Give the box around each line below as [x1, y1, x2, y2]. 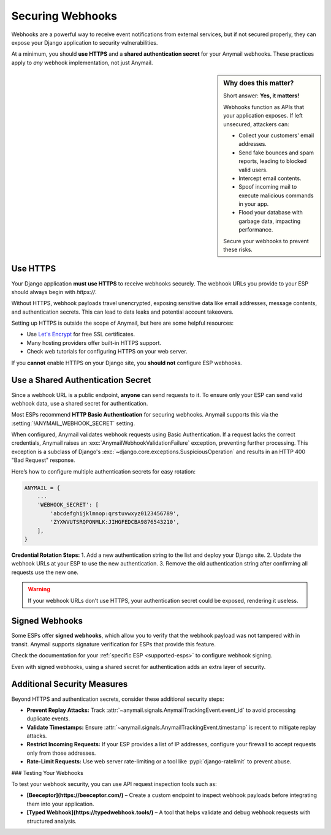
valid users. [238, 166, 268, 173]
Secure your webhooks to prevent [223, 237, 309, 244]
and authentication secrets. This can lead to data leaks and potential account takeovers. [11, 308, 234, 315]
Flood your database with [238, 209, 303, 216]
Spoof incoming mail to [238, 183, 297, 191]
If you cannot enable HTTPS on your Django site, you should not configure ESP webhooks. [11, 359, 242, 366]
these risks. [223, 246, 253, 254]
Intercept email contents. [238, 175, 302, 182]
